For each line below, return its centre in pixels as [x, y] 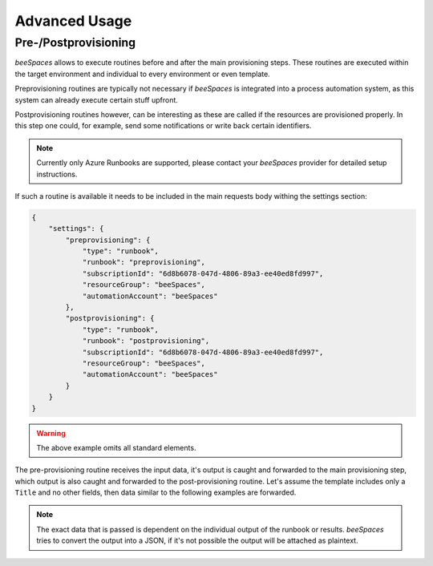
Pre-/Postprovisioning [75, 42]
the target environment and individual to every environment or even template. [142, 74]
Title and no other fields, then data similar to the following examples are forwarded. [156, 492]
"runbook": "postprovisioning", [146, 341]
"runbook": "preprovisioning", [144, 262]
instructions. [57, 174]
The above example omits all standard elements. [116, 447]
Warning [51, 433]
